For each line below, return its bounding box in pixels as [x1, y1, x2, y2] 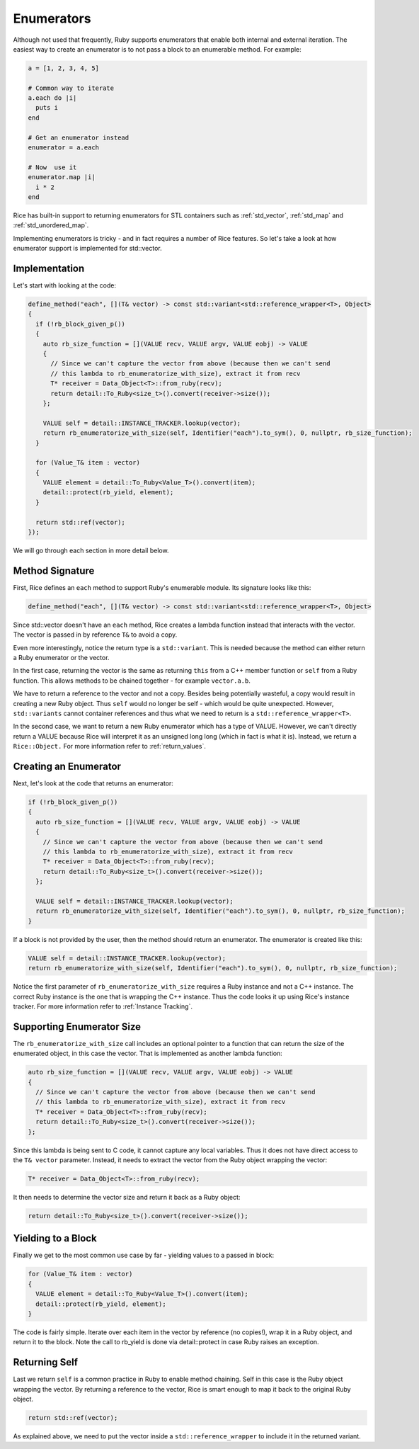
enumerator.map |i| [28, 174, 96, 181]
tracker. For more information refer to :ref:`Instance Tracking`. [13, 1002, 193, 1011]
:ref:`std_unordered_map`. [13, 221, 89, 229]
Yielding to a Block [13, 1232, 97, 1244]
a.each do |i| [28, 94, 77, 102]
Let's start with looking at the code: [13, 281, 117, 290]
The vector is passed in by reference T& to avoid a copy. [13, 630, 178, 639]
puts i [35, 103, 59, 112]
